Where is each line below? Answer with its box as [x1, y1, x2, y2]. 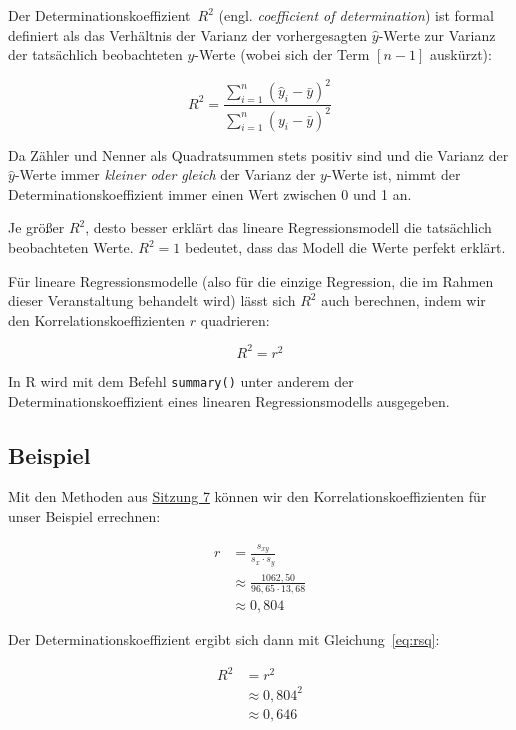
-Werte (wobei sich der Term [194, 44, 370, 65]
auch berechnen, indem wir [321, 290, 486, 311]
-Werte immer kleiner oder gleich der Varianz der [14, 164, 316, 185]
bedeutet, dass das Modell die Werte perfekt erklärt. [184, 237, 506, 258]
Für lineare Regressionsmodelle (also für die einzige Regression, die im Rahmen [8, 270, 494, 291]
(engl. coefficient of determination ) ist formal [218, 5, 494, 25]
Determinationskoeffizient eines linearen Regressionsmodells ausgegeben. [8, 390, 450, 411]
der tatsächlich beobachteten [8, 44, 183, 65]
